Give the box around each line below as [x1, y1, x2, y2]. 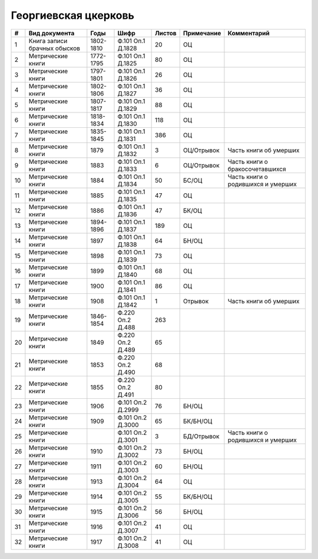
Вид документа [28, 29, 75, 37]
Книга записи [28, 37, 68, 45]
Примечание [183, 29, 221, 37]
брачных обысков [28, 44, 81, 52]
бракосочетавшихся [227, 165, 286, 173]
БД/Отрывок [183, 432, 220, 440]
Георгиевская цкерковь [11, 9, 135, 22]
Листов [155, 29, 177, 37]
